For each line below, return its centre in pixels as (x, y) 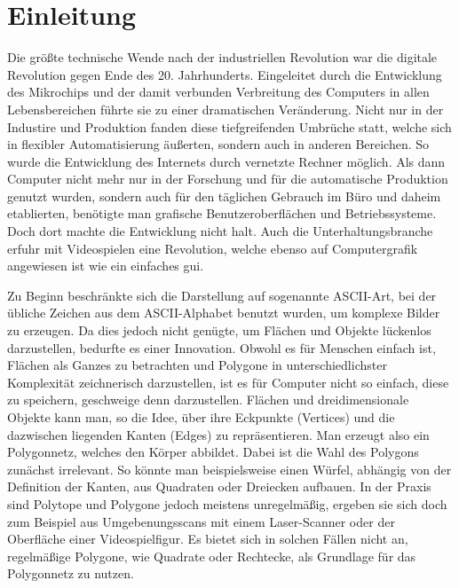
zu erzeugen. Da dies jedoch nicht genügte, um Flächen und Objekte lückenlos (219, 330)
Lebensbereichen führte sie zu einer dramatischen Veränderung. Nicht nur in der (226, 109)
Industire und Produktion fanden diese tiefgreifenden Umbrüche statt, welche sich (229, 126)
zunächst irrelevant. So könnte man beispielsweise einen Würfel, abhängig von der (229, 469)
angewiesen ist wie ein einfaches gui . (106, 266)
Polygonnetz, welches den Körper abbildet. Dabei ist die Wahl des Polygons (213, 452)
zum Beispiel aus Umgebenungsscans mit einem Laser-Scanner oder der (201, 521)
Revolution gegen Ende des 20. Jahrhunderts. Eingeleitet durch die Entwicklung (225, 74)
